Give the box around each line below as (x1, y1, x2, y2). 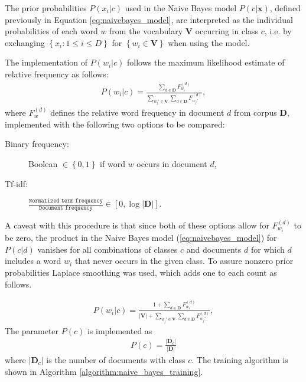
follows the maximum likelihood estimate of (126, 56, 285, 68)
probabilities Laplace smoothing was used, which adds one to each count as (5, 266, 277, 278)
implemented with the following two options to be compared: (5, 117, 225, 130)
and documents (186, 243, 242, 255)
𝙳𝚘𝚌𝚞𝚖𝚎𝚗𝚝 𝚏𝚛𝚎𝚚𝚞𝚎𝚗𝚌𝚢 (39, 205, 93, 211)
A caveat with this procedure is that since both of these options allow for (5, 219, 270, 231)
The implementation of (5, 56, 87, 68)
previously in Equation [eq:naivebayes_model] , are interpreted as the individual (5, 13, 293, 25)
